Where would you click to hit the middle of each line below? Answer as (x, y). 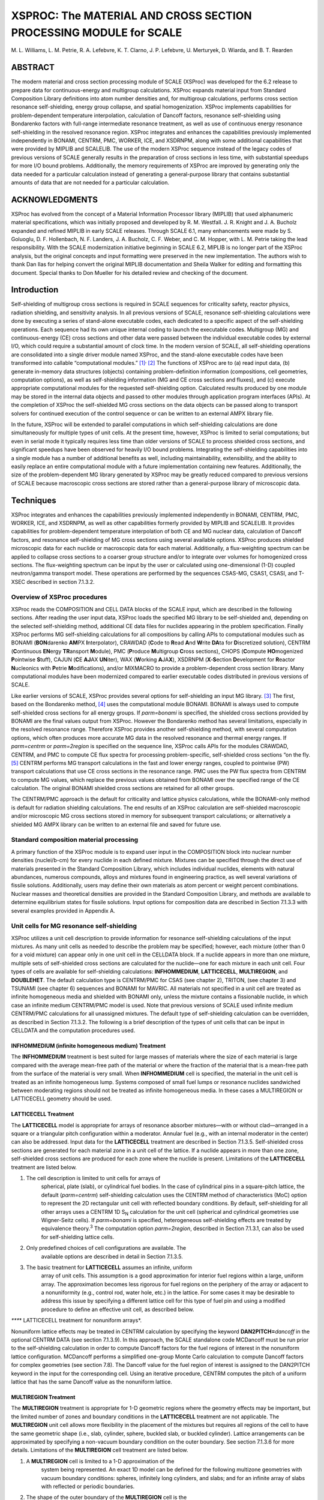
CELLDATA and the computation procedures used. (73, 1030)
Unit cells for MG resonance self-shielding (74, 926)
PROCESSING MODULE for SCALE (97, 32)
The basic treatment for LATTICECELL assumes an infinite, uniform (109, 1267)
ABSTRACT (33, 67)
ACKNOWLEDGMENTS (55, 199)
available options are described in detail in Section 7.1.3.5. (112, 1256)
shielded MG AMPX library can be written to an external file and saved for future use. (116, 824)
